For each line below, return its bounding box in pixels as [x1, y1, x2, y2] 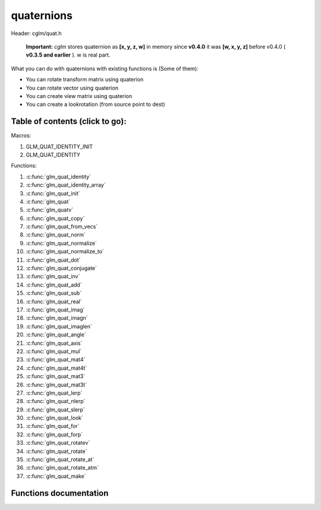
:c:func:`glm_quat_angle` [26, 331, 86, 338]
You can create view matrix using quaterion [26, 92, 133, 99]
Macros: [11, 132, 32, 139]
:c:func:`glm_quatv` [26, 206, 74, 213]
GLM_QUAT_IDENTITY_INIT [26, 143, 93, 150]
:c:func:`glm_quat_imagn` [26, 314, 89, 322]
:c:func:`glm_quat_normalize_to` [26, 248, 104, 255]
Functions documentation [11, 488, 109, 498]
